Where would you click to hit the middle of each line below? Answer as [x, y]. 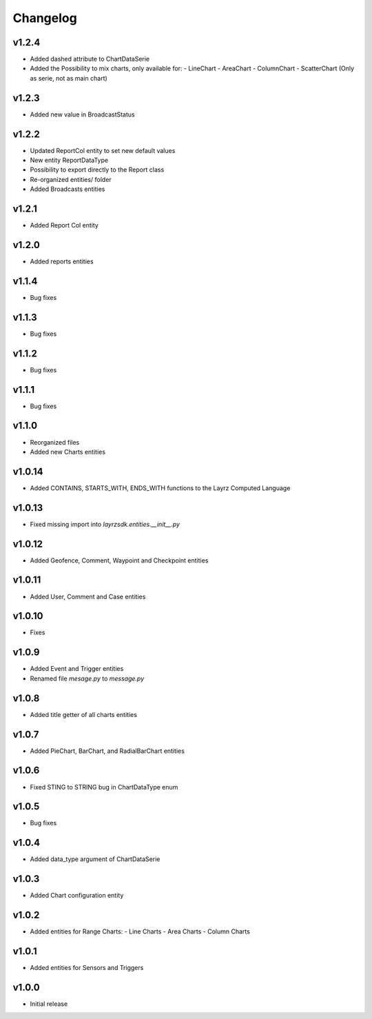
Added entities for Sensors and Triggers [87, 968]
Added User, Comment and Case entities [88, 596]
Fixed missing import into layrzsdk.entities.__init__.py [105, 524]
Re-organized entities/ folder [71, 179]
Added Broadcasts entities [68, 189]
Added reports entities [62, 261]
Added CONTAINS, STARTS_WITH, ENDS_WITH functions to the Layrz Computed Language [160, 488]
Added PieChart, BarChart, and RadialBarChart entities [107, 751]
